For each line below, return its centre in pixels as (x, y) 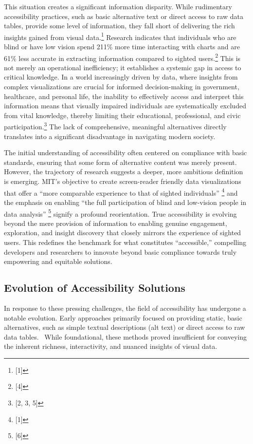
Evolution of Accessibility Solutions (95, 288)
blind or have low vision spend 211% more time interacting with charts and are (122, 47)
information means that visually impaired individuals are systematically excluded (125, 106)
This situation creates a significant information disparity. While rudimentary (118, 6)
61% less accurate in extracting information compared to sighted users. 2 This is (122, 57)
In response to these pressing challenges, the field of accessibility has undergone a (125, 308)
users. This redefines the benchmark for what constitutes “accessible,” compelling (125, 242)
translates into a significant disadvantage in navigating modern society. (110, 136)
